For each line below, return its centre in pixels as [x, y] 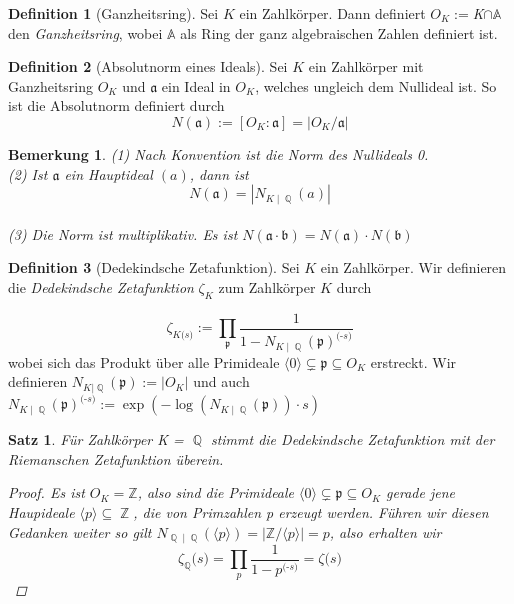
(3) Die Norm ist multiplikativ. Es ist [123, 233]
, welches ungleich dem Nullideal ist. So [376, 85]
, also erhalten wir [385, 531]
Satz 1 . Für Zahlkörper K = [96, 439]
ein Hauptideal [108, 173]
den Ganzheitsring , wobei [85, 32]
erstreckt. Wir [413, 361]
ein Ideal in [196, 85]
